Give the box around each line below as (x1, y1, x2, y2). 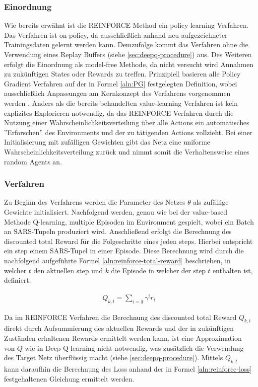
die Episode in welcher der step (111, 265, 206, 275)
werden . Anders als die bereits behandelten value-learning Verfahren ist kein (4, 97, 238, 108)
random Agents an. (4, 156, 62, 166)
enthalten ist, (212, 265, 253, 275)
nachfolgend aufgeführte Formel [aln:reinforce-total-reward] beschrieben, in (4, 255, 231, 265)
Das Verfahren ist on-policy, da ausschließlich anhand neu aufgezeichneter (4, 29, 228, 40)
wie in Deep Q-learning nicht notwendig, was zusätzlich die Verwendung (25, 342, 244, 353)
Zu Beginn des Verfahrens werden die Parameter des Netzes (4, 197, 186, 207)
